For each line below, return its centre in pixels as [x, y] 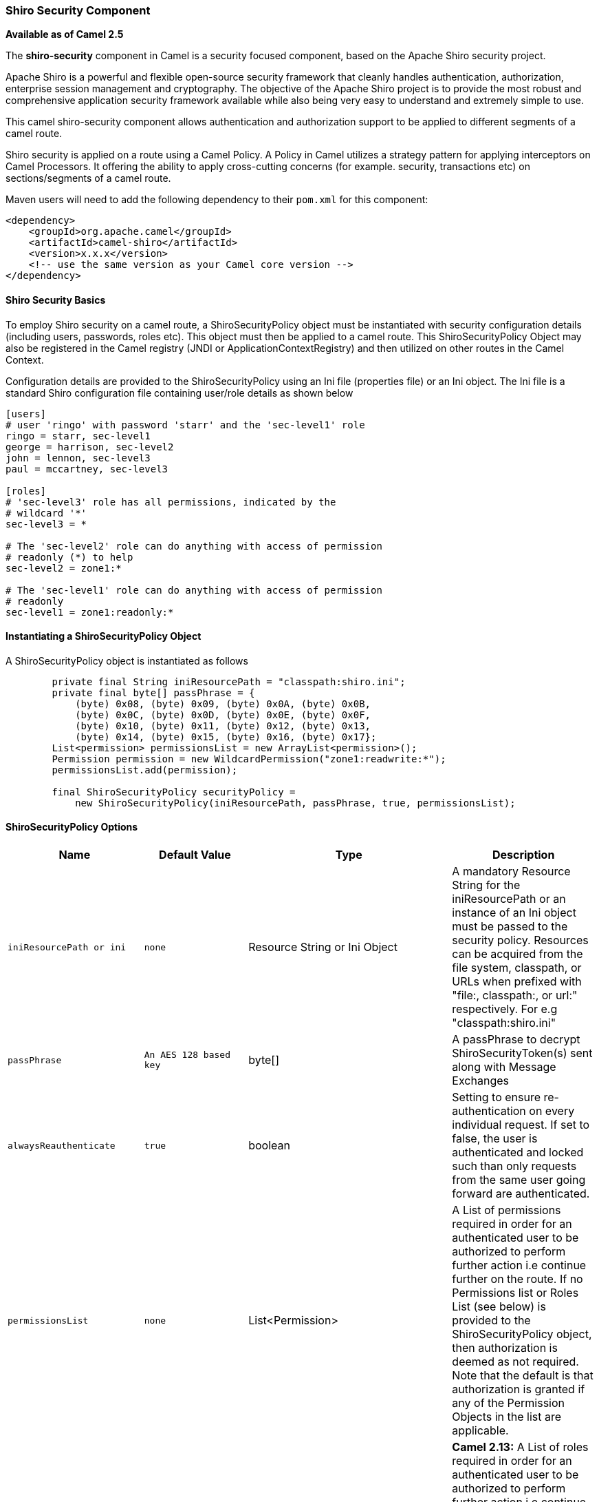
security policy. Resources [520, 940]
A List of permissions [507, 1210]
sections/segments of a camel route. [88, 178]
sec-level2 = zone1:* [64, 568]
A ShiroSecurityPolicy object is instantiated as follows [127, 660]
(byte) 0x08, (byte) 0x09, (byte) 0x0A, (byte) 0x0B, [223, 703]
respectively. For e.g [505, 1009]
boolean [269, 1146]
